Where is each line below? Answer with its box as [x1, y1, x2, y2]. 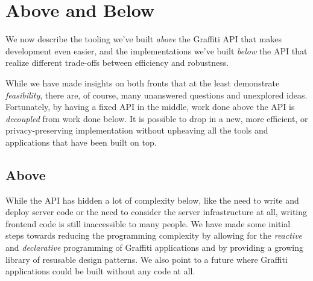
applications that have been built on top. [5, 135, 157, 148]
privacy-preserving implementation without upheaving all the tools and [5, 124, 268, 137]
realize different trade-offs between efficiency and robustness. [5, 56, 229, 69]
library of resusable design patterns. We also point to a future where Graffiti [5, 253, 288, 265]
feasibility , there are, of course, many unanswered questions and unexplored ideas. [5, 88, 308, 101]
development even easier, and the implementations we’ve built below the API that [5, 44, 308, 57]
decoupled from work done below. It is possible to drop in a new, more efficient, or [5, 112, 308, 124]
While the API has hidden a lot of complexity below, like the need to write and [5, 193, 299, 206]
